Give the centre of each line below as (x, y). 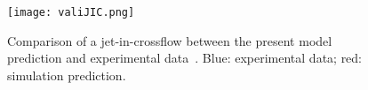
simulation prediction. (67, 75)
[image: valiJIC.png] (71, 12)
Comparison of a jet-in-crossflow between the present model (170, 40)
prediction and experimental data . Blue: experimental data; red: (185, 58)
